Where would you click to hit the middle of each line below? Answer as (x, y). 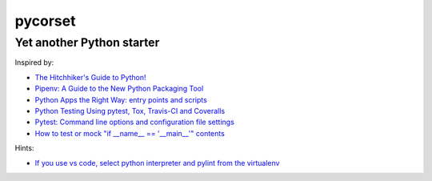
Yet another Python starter (87, 42)
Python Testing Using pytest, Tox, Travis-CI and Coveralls (130, 111)
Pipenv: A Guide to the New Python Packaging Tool (119, 89)
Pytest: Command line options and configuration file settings (135, 122)
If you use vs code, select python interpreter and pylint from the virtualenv (157, 163)
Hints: (24, 148)
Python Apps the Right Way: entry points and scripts (121, 99)
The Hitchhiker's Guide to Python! (91, 77)
